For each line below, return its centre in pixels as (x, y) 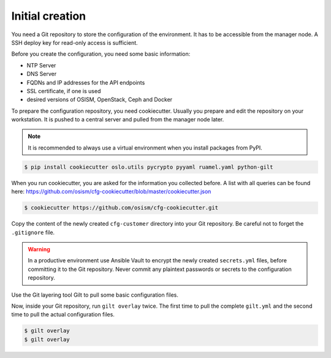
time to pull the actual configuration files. (63, 314)
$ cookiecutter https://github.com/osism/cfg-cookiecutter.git (121, 208)
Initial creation (49, 16)
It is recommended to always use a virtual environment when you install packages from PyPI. (145, 148)
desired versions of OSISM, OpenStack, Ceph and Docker (100, 100)
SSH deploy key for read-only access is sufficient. (74, 42)
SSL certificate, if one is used (64, 91)
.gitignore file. (33, 232)
